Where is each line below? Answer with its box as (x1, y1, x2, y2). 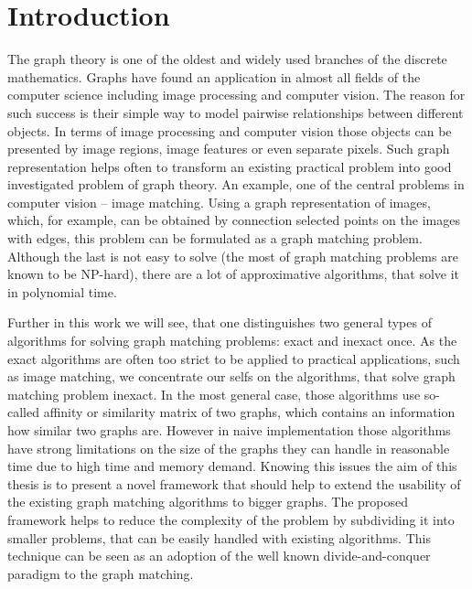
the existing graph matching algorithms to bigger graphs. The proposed (7, 492, 409, 511)
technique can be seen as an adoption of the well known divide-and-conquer (7, 546, 431, 565)
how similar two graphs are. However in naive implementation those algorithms (7, 421, 451, 439)
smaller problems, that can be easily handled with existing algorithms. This (7, 528, 431, 547)
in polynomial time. (7, 282, 117, 301)
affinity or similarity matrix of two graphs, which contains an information (43, 402, 456, 422)
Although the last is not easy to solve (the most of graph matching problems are (7, 246, 458, 265)
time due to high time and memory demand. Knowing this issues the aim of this (7, 456, 457, 476)
